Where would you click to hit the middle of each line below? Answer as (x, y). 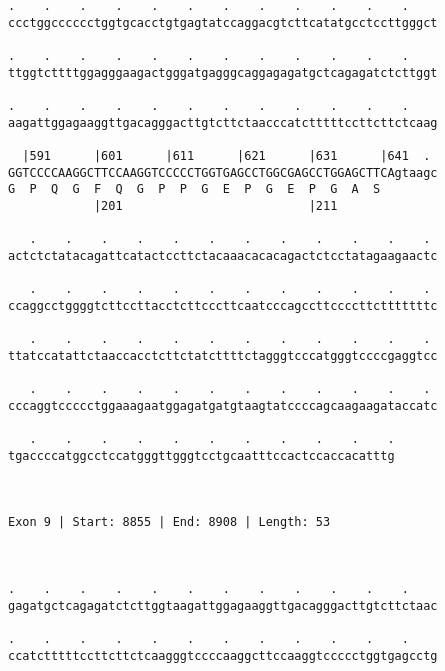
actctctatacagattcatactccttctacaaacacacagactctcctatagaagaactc (223, 255)
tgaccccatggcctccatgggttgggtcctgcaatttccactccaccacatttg (201, 455)
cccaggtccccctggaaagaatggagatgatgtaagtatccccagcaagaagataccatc (223, 405)
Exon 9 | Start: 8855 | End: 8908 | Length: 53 (169, 522)
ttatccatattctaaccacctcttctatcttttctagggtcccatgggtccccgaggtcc (223, 355)
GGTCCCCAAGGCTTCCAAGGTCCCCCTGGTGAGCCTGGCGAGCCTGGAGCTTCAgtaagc (223, 172)
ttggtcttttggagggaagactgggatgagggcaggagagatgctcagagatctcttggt (223, 72)
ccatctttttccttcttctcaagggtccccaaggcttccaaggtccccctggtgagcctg (223, 655)
